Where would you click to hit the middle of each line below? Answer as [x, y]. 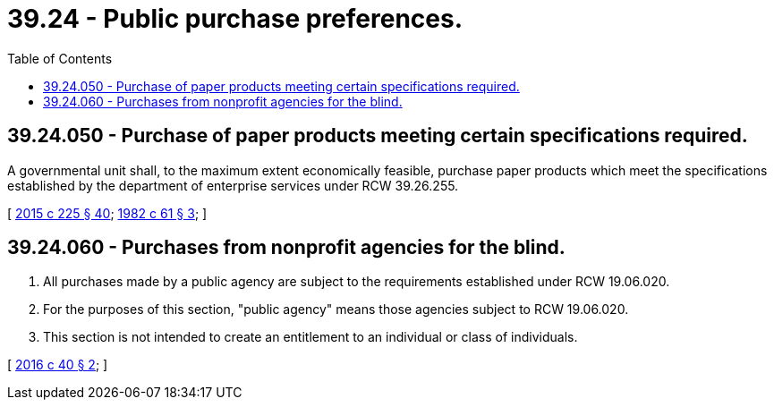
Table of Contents [60, 58]
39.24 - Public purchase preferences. [235, 19]
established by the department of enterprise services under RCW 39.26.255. [233, 185]
